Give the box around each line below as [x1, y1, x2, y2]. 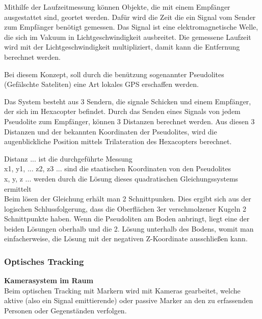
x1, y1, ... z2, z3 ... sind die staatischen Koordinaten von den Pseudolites [4, 163, 231, 174]
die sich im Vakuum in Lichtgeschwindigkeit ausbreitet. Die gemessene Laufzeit [4, 31, 251, 42]
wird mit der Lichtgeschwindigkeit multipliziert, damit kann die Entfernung [4, 41, 240, 52]
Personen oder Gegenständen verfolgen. [4, 305, 127, 316]
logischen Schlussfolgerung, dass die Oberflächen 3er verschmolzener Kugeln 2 [4, 203, 247, 214]
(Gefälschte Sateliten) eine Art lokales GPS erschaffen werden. [4, 79, 199, 89]
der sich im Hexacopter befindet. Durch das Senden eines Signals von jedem [4, 106, 241, 117]
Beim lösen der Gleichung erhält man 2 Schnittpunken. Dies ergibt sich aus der [4, 193, 251, 204]
